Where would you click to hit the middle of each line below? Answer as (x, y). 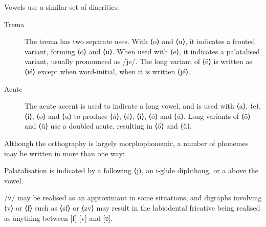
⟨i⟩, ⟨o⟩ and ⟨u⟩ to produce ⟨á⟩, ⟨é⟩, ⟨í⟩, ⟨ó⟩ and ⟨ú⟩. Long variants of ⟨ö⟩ (138, 116)
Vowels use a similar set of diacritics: (62, 7)
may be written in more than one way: (64, 153)
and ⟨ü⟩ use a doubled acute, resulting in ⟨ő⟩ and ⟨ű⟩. (108, 126)
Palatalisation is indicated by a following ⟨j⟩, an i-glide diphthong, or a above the (131, 170)
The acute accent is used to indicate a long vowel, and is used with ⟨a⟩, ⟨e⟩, (143, 106)
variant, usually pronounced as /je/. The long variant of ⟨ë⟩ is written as (139, 61)
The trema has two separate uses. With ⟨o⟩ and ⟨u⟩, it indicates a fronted (140, 41)
